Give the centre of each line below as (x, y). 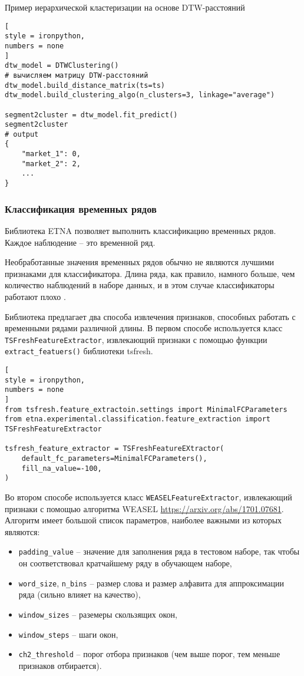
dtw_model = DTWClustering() (62, 66)
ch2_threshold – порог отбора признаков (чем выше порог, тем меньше (149, 654)
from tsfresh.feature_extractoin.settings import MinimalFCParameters (146, 409)
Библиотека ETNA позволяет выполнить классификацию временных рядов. (141, 230)
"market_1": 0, (51, 154)
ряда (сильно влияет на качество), (80, 594)
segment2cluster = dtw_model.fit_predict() (91, 115)
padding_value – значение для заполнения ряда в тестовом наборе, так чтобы (159, 551)
